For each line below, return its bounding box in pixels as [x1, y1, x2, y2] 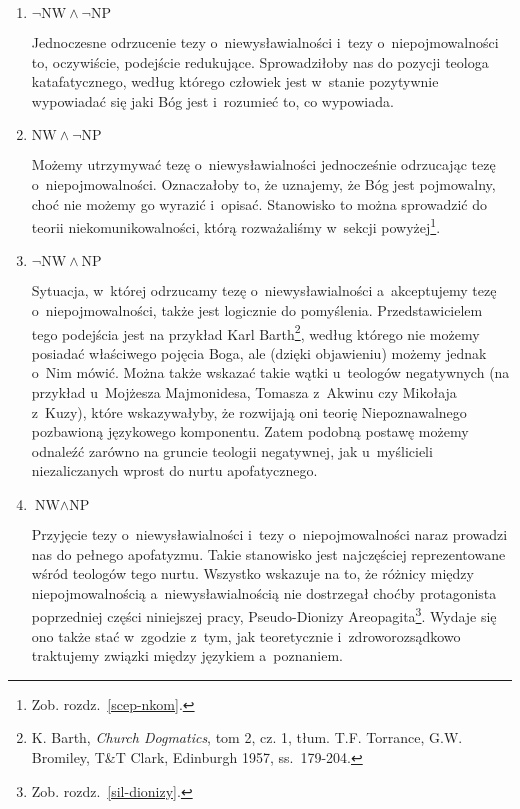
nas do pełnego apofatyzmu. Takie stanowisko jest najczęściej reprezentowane [31, 543, 506, 564]
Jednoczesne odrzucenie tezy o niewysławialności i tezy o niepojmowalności [31, 32, 499, 52]
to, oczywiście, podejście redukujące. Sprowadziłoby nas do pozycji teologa [31, 51, 489, 72]
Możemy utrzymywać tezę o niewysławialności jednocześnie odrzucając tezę [31, 154, 496, 175]
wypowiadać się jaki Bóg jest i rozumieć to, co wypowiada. [31, 90, 394, 111]
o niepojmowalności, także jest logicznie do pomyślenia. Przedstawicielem [31, 300, 483, 320]
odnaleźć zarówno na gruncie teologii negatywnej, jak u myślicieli [31, 440, 433, 461]
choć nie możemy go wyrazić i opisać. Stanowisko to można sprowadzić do [31, 193, 488, 214]
